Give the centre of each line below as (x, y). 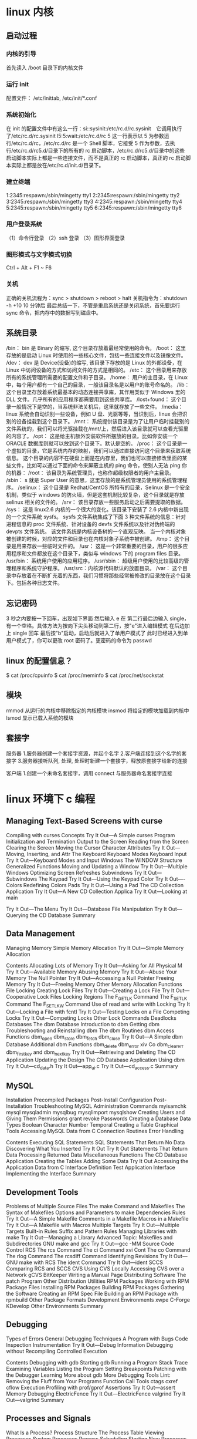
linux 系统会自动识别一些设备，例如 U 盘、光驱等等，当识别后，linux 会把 (94, 414)
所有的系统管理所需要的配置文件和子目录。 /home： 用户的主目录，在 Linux (97, 378)
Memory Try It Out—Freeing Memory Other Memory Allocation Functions (94, 984)
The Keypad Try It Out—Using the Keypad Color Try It (103, 879)
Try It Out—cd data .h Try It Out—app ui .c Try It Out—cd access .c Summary (92, 1066)
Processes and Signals (49, 1418)
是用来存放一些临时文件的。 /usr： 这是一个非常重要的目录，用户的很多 (97, 546)
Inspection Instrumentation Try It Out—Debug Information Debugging (90, 1344)
